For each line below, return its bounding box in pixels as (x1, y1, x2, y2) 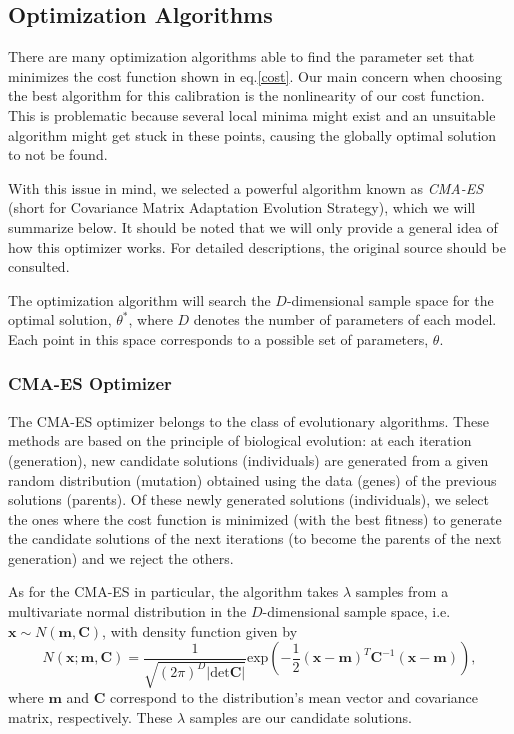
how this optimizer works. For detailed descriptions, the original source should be (8, 236, 506, 257)
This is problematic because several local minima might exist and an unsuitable (8, 104, 496, 125)
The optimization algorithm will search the (8, 289, 271, 310)
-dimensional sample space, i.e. (262, 601, 451, 622)
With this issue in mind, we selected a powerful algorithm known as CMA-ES (8, 177, 484, 198)
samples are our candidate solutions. (189, 706, 412, 727)
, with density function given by (102, 620, 298, 641)
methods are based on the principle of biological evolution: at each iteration (8, 430, 472, 451)
